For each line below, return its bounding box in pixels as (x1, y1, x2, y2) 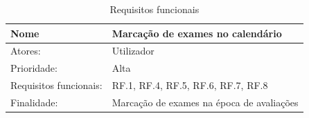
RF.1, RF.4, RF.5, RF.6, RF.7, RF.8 (112, 78, 268, 92)
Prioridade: (10, 61, 58, 75)
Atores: (10, 43, 41, 58)
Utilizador (112, 43, 154, 58)
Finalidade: (10, 95, 58, 109)
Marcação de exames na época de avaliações (112, 95, 299, 109)
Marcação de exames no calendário (112, 26, 282, 40)
